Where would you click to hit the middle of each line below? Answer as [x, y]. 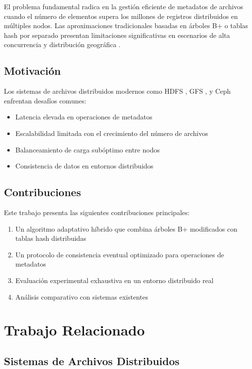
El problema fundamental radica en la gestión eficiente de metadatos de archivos [124, 6]
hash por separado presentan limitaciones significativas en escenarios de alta [117, 35]
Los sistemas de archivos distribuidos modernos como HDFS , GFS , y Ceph [118, 91]
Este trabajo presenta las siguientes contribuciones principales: [97, 212]
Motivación [33, 71]
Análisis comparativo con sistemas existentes [82, 296]
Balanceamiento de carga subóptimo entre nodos [87, 149]
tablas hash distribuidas [51, 238]
